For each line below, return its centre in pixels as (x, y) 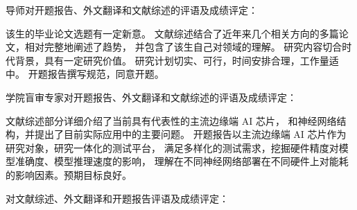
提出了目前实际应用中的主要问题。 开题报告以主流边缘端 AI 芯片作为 (190, 134)
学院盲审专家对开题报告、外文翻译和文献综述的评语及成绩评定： (151, 97)
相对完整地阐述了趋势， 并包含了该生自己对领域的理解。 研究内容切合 (183, 47)
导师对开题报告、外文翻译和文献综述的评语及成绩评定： (132, 10)
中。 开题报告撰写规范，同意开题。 (85, 74)
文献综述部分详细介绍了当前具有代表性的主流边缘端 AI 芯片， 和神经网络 (171, 120)
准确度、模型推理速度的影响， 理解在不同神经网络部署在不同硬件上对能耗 (182, 161)
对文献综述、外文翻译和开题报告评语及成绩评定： (117, 198)
